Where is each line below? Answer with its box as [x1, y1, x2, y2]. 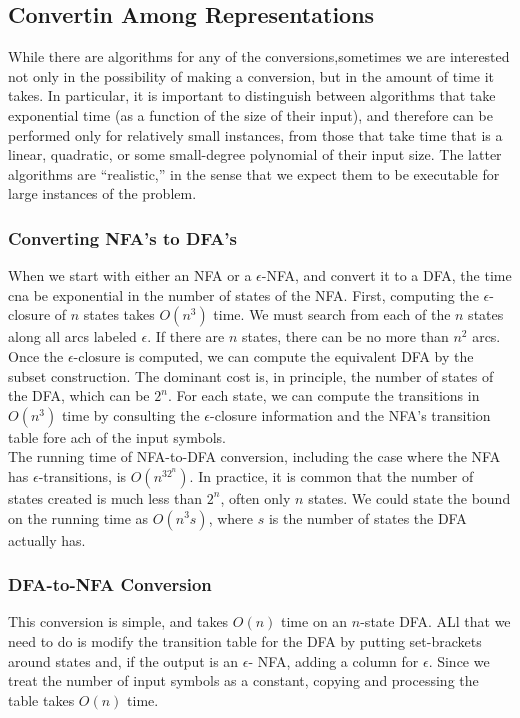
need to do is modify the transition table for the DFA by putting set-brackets [8, 630, 482, 651]
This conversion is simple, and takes [8, 611, 229, 632]
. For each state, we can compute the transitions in [167, 385, 480, 406]
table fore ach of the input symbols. [8, 426, 226, 447]
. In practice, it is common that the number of [189, 465, 474, 486]
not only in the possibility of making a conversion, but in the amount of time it [8, 65, 495, 86]
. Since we [428, 650, 490, 671]
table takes [8, 689, 75, 710]
